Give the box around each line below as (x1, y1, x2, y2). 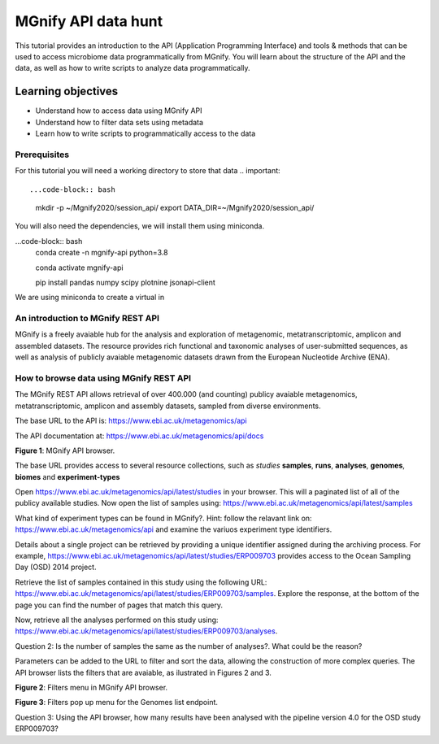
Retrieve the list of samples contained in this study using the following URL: (15, 577, 267, 587)
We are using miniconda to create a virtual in (15, 293, 165, 302)
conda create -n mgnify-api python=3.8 (35, 248, 168, 258)
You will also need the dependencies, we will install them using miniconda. (15, 221, 264, 231)
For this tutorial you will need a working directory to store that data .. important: (15, 166, 280, 176)
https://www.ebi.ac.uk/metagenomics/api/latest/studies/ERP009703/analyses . (15, 626, 278, 636)
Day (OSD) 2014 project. (15, 562, 97, 572)
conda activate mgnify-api (35, 263, 124, 272)
